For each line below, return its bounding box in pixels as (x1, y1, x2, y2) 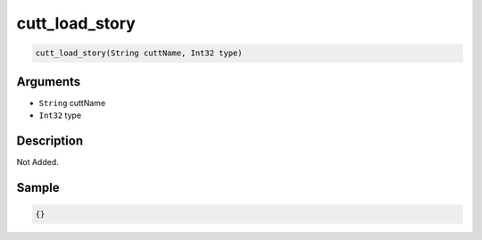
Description (16, 133, 84, 148)
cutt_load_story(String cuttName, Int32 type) (35, 48, 243, 58)
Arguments (16, 74, 81, 89)
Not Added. (16, 156, 60, 167)
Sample (16, 179, 60, 195)
